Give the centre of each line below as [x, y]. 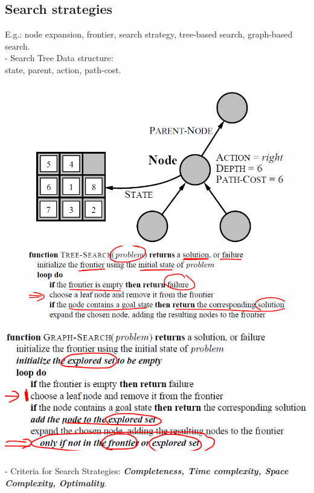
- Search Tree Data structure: [59, 58]
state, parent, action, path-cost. [63, 69]
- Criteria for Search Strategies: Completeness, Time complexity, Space [147, 471]
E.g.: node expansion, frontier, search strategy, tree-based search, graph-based [149, 34]
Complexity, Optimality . [56, 482]
